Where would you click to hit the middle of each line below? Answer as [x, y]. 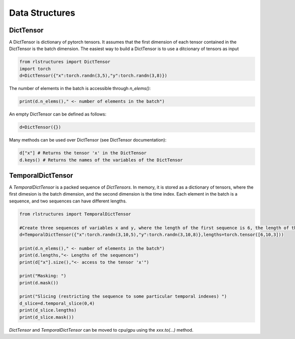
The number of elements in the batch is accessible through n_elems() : [80, 88]
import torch [35, 69]
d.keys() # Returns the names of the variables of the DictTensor [101, 160]
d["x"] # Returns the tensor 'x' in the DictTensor [83, 153]
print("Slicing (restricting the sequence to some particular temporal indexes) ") [123, 297]
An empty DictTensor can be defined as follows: [58, 114]
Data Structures [42, 13]
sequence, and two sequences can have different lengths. [68, 201]
